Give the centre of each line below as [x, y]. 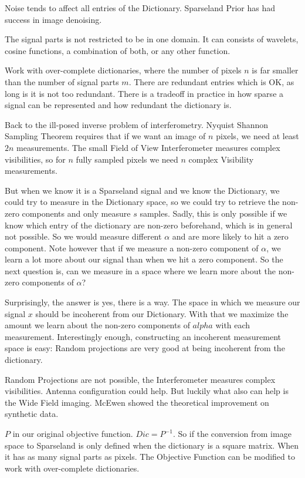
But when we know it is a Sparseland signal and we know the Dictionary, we [142, 190]
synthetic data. [32, 414]
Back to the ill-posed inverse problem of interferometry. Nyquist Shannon [137, 124]
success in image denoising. [53, 19]
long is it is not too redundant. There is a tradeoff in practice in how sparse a [144, 93]
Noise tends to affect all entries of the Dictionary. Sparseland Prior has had [140, 8]
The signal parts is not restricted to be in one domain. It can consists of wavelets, [152, 39]
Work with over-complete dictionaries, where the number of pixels [123, 70]
